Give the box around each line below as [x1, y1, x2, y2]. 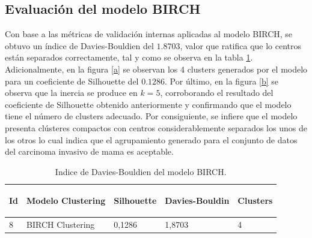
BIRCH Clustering [26, 218, 95, 231]
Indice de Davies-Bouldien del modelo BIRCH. [55, 165, 227, 177]
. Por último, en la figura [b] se [165, 74, 279, 87]
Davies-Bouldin [165, 194, 230, 207]
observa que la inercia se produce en [5, 86, 138, 99]
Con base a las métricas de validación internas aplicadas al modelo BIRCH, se [5, 28, 293, 40]
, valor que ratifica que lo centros [180, 39, 302, 52]
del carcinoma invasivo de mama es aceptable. [5, 145, 174, 158]
